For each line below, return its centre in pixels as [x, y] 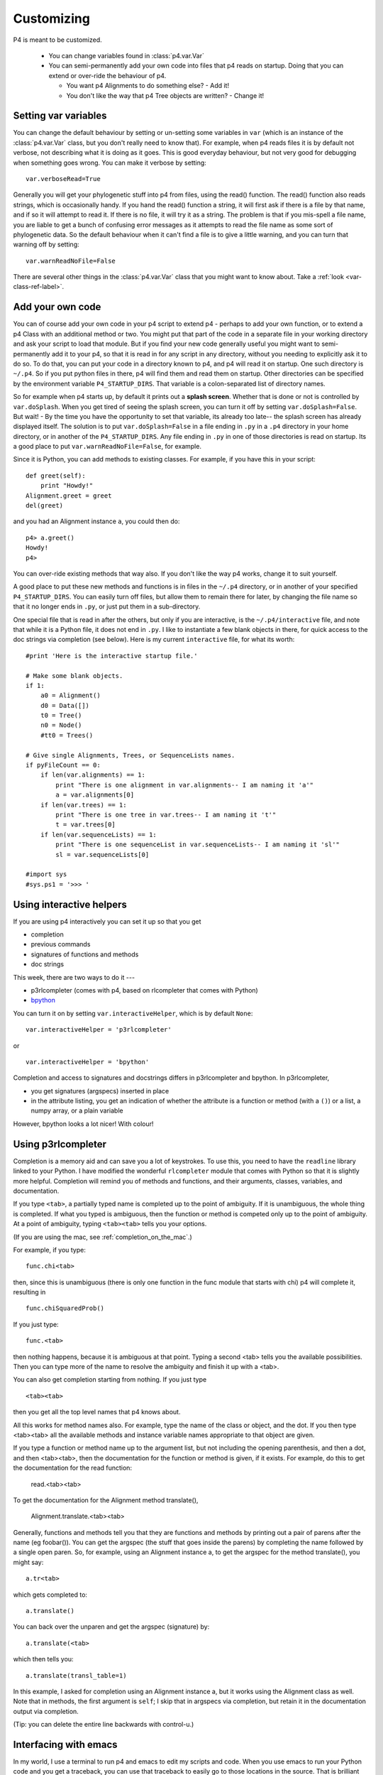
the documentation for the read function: [73, 1468]
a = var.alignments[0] [95, 795]
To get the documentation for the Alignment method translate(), [106, 1500]
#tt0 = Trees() [67, 735]
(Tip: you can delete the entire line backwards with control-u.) [104, 1725]
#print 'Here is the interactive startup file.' [112, 656]
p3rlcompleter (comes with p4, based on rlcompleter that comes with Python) [144, 990]
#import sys [46, 874]
